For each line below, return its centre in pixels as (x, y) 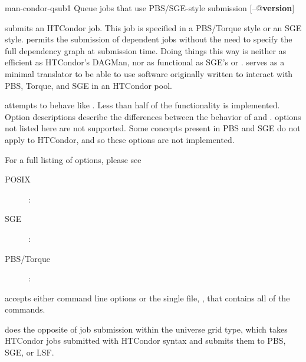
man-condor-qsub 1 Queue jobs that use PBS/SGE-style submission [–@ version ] (150, 8)
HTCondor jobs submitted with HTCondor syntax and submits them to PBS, (145, 341)
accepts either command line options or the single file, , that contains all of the (147, 298)
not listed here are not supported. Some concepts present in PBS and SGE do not (153, 128)
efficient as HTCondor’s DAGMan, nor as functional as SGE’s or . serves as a (145, 62)
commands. (25, 309)
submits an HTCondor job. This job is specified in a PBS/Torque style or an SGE (153, 27)
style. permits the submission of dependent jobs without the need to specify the (149, 39)
